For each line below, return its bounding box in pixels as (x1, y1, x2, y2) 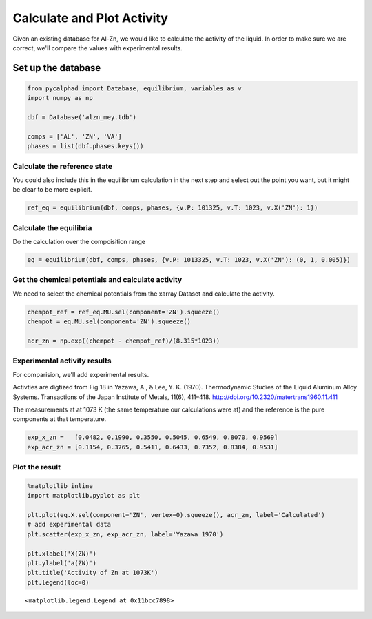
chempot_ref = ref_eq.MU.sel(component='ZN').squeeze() (27, 307, 220, 316)
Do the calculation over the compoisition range (12, 238, 146, 246)
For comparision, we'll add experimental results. (12, 370, 149, 378)
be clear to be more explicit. (12, 185, 92, 194)
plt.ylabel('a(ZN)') (27, 559, 96, 567)
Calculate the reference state (12, 161, 113, 171)
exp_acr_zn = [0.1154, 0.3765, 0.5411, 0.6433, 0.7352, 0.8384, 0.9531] (27, 443, 278, 451)
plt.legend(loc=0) (27, 578, 90, 586)
